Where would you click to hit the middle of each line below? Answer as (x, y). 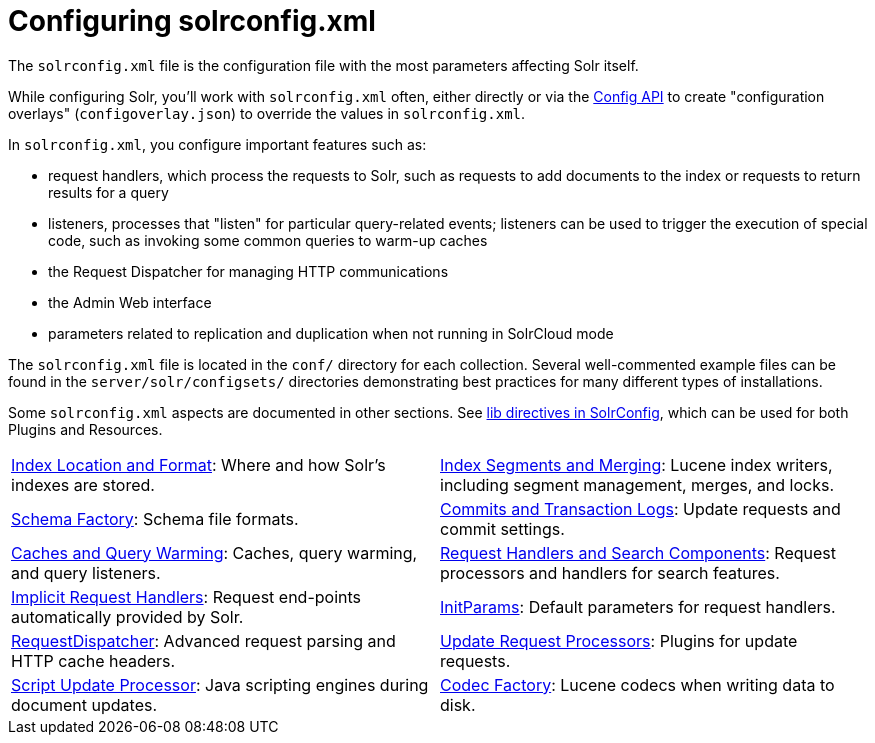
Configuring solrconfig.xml (192, 21)
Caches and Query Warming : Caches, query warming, (214, 552)
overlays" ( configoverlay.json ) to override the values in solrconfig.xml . (267, 113)
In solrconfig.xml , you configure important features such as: (217, 144)
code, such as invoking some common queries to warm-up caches (268, 240)
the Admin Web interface (130, 302)
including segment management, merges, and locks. (637, 484)
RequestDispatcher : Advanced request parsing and (203, 640)
